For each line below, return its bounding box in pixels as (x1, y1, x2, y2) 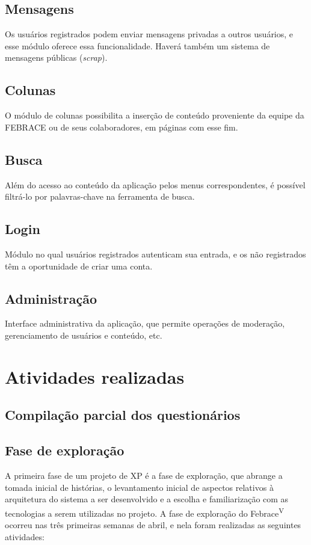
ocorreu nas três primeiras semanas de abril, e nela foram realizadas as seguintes (5, 518, 301, 531)
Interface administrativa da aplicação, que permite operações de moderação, (5, 317, 285, 330)
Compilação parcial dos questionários (5, 405, 241, 424)
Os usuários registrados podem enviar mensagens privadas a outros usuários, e (5, 28, 294, 40)
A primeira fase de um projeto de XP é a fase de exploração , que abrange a (5, 469, 283, 481)
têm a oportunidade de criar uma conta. (5, 259, 153, 272)
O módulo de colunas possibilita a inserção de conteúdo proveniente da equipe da (5, 109, 304, 122)
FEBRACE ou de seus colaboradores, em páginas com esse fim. (5, 120, 238, 133)
